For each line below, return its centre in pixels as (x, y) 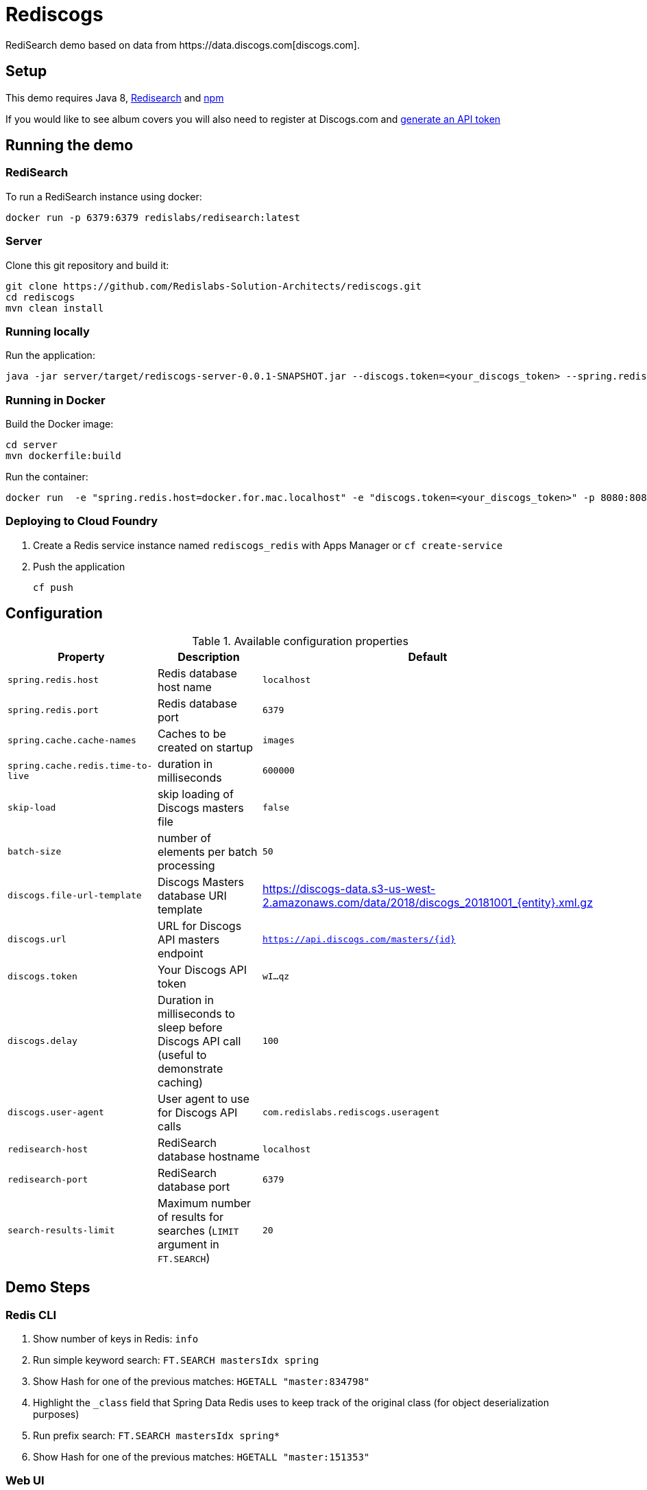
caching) (180, 1082)
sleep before (190, 1027)
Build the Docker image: (60, 424)
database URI (192, 895)
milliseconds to (196, 1013)
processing (186, 865)
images (278, 741)
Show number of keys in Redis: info (116, 1338)
